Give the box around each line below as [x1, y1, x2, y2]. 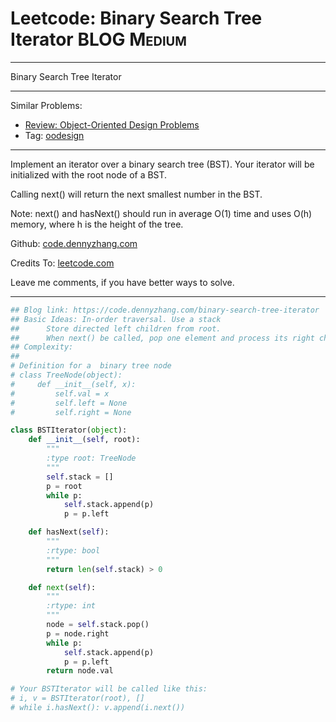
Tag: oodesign [24, 129, 85, 141]
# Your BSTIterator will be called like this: [10, 684, 208, 694]
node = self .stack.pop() [46, 620, 150, 630]
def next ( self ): [28, 582, 97, 592]
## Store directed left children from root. [10, 323, 222, 334]
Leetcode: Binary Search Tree [10, 7, 263, 30]
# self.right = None [10, 407, 132, 417]
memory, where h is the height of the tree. [10, 218, 184, 230]
